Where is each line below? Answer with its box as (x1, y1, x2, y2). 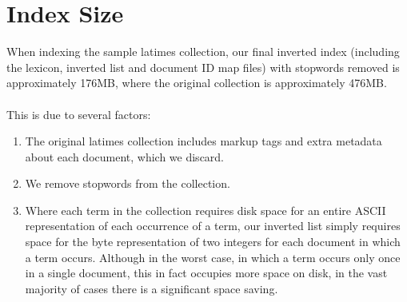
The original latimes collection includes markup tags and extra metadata (25, 133, 382, 149)
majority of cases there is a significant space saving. (25, 280, 278, 296)
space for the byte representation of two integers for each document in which (25, 233, 401, 250)
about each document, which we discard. (25, 148, 225, 165)
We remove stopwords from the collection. (25, 175, 230, 192)
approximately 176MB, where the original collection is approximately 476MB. (6, 74, 387, 91)
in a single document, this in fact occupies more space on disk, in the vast (25, 264, 388, 281)
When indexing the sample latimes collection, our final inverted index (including (6, 43, 400, 60)
